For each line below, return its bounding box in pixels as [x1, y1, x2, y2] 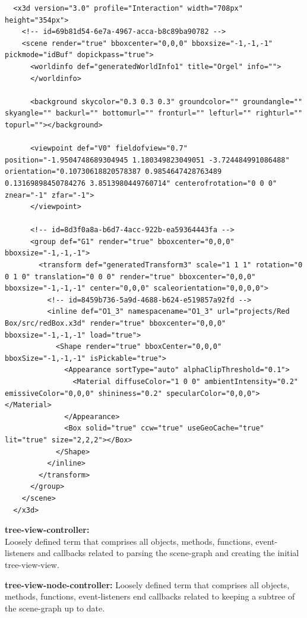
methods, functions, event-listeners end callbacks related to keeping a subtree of [5, 590, 295, 603]
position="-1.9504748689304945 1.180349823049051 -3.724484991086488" [5, 155, 290, 164]
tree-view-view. [5, 558, 59, 570]
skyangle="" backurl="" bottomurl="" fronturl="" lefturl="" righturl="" [5, 109, 303, 118]
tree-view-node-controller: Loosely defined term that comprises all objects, [5, 578, 290, 591]
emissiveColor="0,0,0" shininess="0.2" [5, 389, 162, 398]
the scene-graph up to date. [5, 601, 105, 614]
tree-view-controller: [5, 523, 90, 536]
